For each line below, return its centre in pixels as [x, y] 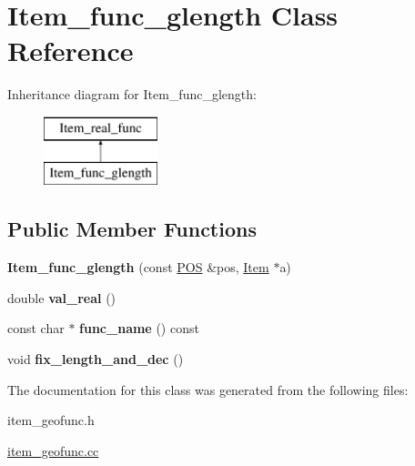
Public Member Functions [132, 229]
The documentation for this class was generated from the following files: [208, 389]
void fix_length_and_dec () [96, 359]
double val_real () [62, 297]
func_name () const [139, 328]
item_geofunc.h [51, 420]
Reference [71, 51]
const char [36, 328]
